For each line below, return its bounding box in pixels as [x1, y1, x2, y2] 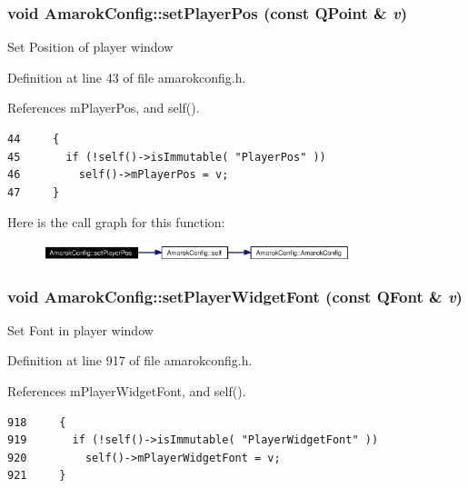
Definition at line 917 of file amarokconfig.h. [7, 351, 253, 370]
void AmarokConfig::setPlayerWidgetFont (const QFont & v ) [7, 284, 463, 307]
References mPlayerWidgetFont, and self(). [7, 382, 246, 401]
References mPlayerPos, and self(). [7, 98, 200, 117]
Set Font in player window [7, 320, 154, 339]
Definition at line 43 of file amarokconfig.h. [7, 67, 246, 86]
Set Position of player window [7, 37, 174, 56]
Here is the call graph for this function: [7, 213, 225, 232]
